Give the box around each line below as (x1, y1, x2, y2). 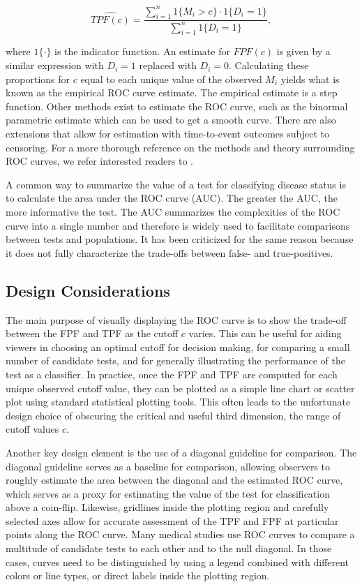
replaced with (139, 58, 197, 73)
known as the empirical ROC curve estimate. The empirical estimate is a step (6, 85, 338, 100)
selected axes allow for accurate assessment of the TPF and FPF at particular (6, 513, 339, 528)
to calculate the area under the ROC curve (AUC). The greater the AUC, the (6, 191, 338, 205)
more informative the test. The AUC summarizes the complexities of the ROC (6, 205, 340, 218)
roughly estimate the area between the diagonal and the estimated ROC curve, (6, 473, 343, 487)
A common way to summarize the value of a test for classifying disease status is (6, 177, 346, 191)
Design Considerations (6, 279, 170, 301)
